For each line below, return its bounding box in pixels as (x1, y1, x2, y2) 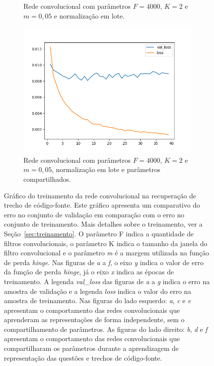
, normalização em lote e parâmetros (52, 164, 160, 174)
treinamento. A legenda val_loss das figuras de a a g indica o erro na (4, 276, 210, 286)
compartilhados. (23, 173, 71, 184)
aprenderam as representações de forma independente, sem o (4, 314, 185, 325)
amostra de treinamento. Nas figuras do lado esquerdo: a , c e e (4, 295, 191, 306)
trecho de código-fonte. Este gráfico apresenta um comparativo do (4, 200, 200, 210)
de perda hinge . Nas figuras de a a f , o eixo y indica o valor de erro (4, 257, 204, 267)
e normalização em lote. (54, 10, 125, 20)
